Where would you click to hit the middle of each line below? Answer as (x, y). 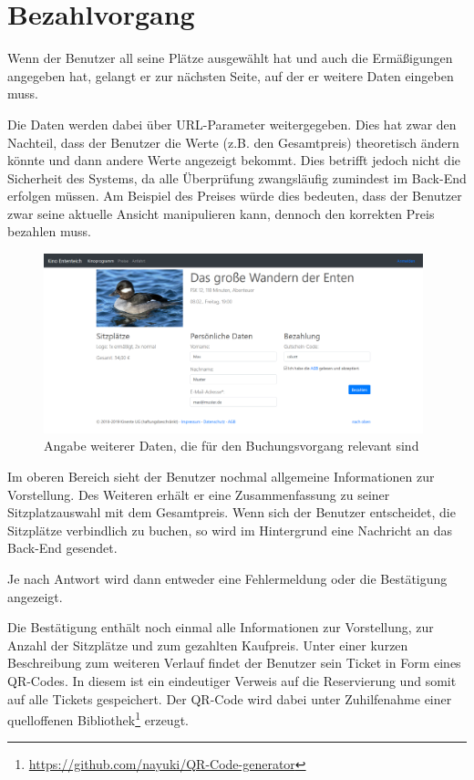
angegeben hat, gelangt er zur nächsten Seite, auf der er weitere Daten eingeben (231, 75)
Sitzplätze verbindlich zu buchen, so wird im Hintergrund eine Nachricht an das (230, 530)
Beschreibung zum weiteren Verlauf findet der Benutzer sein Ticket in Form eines (234, 663)
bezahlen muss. (49, 231)
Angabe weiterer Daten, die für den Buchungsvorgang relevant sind (232, 446)
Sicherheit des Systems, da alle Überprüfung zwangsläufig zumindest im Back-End (237, 177)
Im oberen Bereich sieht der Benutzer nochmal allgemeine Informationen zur (221, 477)
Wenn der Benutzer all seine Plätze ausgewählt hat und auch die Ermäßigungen (230, 58)
